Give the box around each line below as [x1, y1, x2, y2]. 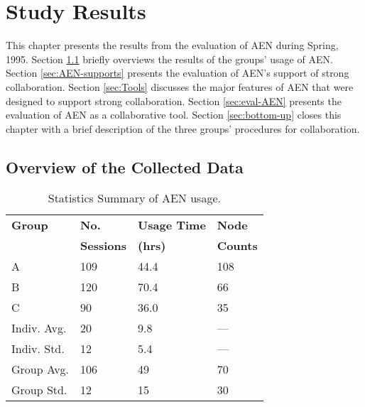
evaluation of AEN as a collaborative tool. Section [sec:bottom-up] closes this [6, 107, 342, 122]
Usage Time [138, 217, 206, 234]
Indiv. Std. [11, 340, 65, 357]
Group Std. [11, 381, 67, 398]
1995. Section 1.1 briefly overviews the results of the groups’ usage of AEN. [6, 51, 333, 66]
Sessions [80, 237, 127, 254]
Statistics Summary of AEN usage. [48, 190, 221, 207]
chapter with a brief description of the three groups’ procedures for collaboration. [6, 121, 360, 136]
